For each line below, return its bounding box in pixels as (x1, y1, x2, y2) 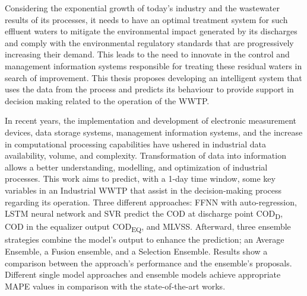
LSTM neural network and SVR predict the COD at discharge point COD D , (5, 207, 283, 221)
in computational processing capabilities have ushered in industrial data (5, 137, 266, 150)
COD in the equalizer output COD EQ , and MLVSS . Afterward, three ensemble (5, 220, 291, 234)
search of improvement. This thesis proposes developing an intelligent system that (5, 71, 302, 83)
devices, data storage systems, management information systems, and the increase (5, 126, 303, 138)
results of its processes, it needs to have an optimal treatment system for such (5, 13, 288, 25)
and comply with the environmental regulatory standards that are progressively (5, 36, 294, 49)
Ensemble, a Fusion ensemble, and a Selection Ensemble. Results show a (5, 244, 268, 257)
